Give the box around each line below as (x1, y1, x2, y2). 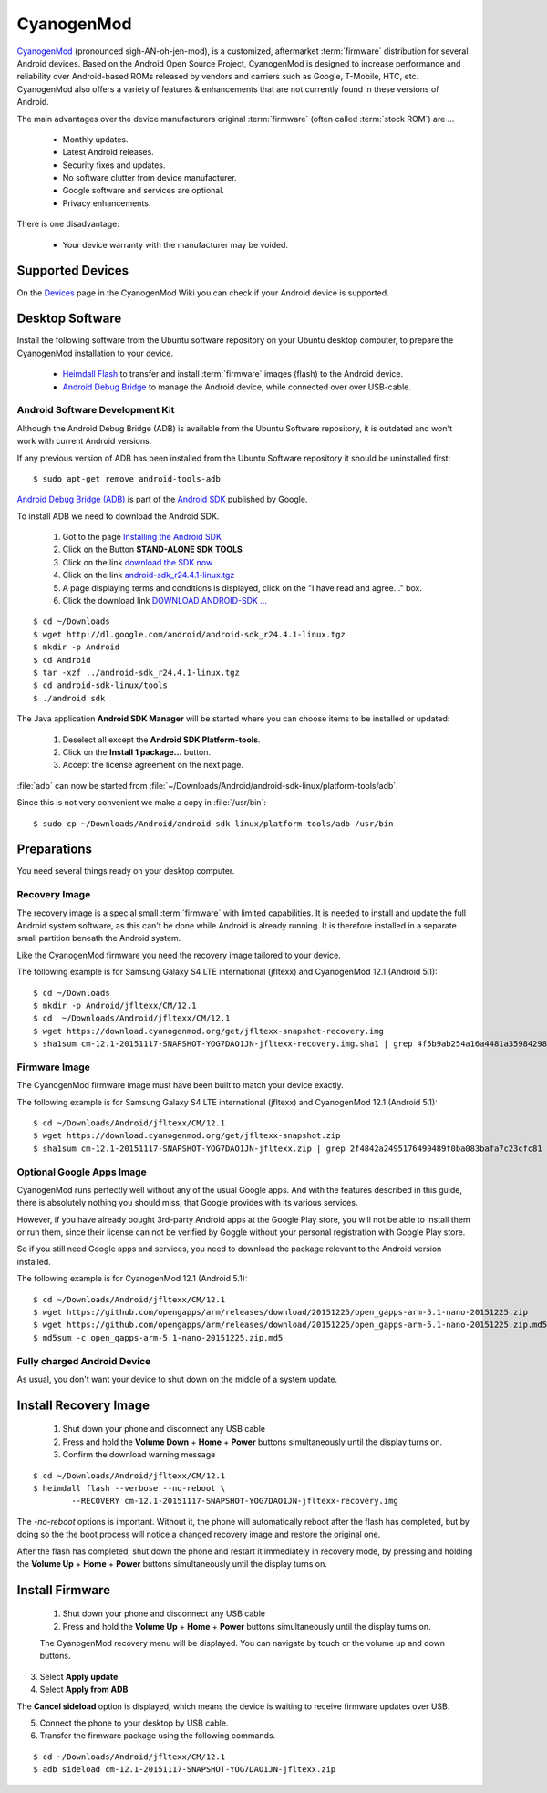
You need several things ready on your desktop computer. (16, 865, 235, 876)
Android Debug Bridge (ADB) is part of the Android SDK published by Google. (16, 493, 308, 505)
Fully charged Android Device (16, 1354, 151, 1367)
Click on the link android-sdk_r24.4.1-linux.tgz (62, 570, 235, 581)
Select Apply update (39, 1671, 119, 1682)
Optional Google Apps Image (16, 1166, 148, 1178)
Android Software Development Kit (16, 404, 175, 417)
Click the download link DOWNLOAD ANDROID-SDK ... (62, 596, 268, 606)
